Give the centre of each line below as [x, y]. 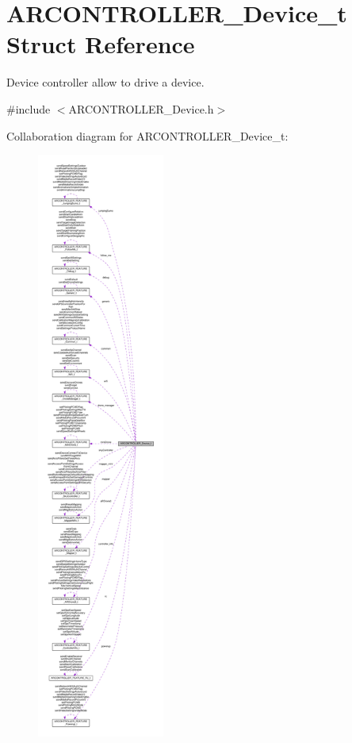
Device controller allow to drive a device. [105, 82]
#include [29, 108]
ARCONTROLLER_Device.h [141, 108]
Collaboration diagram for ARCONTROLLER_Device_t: [147, 135]
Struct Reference [101, 44]
